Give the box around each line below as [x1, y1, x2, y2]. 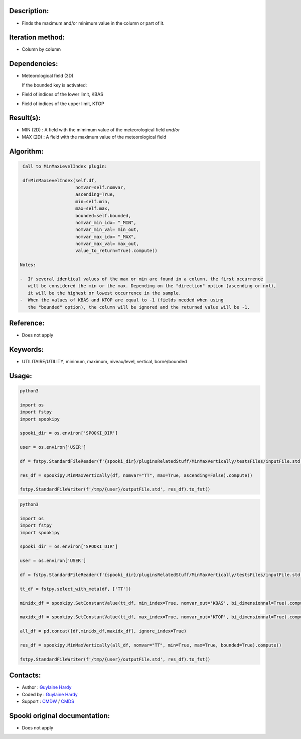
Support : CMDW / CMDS [22, 698, 75, 704]
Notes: [20, 262, 36, 268]
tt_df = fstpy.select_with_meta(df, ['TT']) [20, 586, 131, 592]
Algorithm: [9, 147, 44, 155]
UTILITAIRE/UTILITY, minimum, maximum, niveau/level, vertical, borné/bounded [22, 359, 187, 365]
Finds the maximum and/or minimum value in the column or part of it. [22, 20, 165, 26]
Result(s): [9, 114, 41, 122]
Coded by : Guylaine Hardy [22, 691, 78, 697]
